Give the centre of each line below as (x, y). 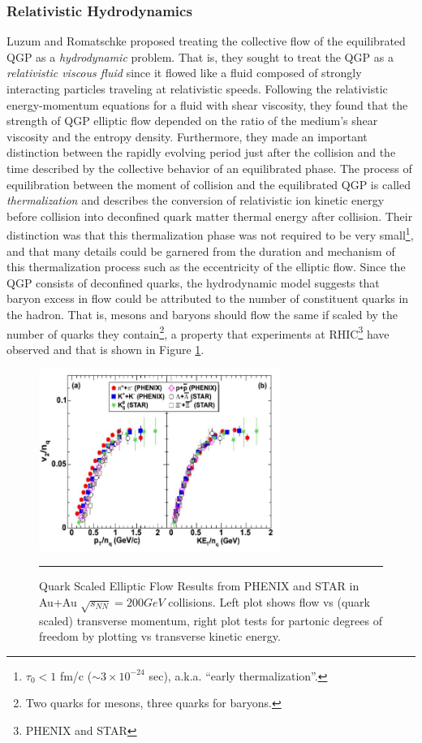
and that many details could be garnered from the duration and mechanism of (201, 251)
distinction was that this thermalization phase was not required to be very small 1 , (210, 233)
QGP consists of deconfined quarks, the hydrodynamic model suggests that (193, 282)
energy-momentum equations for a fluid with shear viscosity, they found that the (207, 104)
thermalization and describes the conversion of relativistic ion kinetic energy (196, 200)
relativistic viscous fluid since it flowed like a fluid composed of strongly (184, 73)
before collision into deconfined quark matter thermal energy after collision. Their (210, 216)
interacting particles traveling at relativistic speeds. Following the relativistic (197, 89)
